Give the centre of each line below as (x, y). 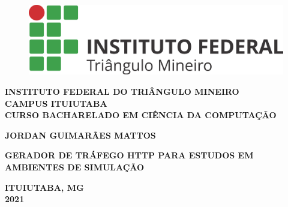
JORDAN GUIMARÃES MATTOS (80, 135)
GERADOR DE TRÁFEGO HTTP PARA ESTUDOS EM (129, 155)
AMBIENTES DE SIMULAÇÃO (75, 166)
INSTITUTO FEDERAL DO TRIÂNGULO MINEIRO (122, 91)
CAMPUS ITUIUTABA (56, 103)
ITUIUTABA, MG (44, 187)
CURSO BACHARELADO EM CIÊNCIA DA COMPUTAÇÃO (141, 115)
